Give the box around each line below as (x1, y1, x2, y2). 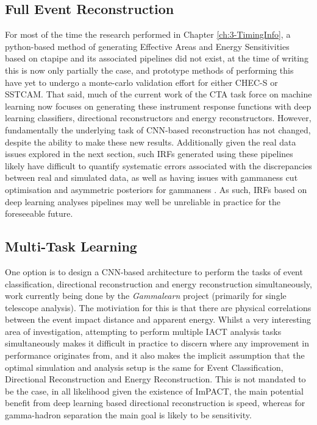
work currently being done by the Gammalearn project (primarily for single (5, 289, 287, 302)
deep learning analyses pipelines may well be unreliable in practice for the (5, 195, 280, 208)
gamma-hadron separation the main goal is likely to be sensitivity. (5, 409, 252, 421)
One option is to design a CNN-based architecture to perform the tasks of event (5, 265, 303, 278)
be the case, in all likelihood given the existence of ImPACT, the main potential (5, 384, 304, 397)
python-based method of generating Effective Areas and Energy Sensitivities (5, 40, 290, 52)
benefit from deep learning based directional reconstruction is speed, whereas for (5, 396, 305, 409)
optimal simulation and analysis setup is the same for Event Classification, (5, 360, 283, 373)
